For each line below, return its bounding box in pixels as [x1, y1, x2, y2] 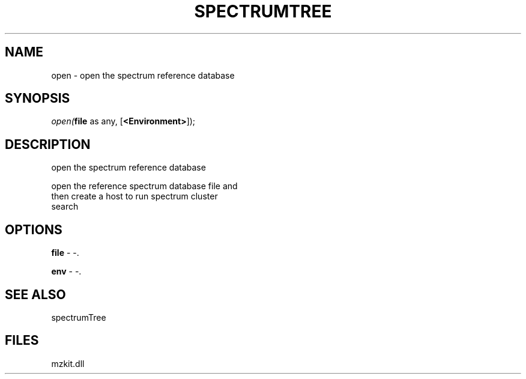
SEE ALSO [5, 287, 66, 302]
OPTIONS [5, 222, 62, 237]
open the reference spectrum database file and [51, 181, 238, 192]
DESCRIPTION [5, 136, 91, 152]
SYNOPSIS [5, 91, 70, 106]
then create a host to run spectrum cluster [51, 191, 218, 202]
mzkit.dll [51, 358, 85, 369]
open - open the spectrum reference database [51, 70, 235, 80]
